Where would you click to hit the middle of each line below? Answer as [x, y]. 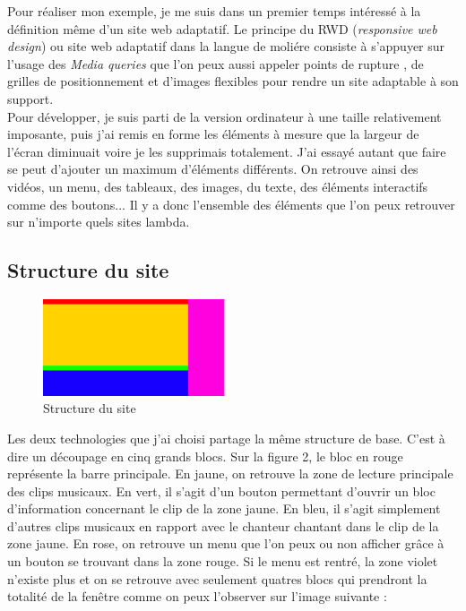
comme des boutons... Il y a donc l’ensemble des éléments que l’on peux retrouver [231, 204]
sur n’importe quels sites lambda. [99, 222]
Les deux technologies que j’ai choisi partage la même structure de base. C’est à [226, 438]
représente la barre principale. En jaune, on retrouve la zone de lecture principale [230, 473]
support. [30, 98]
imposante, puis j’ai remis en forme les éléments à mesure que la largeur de [213, 134]
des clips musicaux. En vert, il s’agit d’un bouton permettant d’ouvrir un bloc [221, 491]
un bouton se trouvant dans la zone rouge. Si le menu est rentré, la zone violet [223, 561]
